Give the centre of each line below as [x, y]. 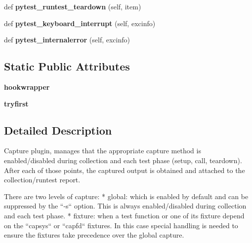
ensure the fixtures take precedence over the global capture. [94, 235]
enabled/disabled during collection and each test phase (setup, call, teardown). [123, 160]
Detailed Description [58, 130]
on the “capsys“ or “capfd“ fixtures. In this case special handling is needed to [121, 225]
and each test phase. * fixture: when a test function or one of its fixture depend [124, 215]
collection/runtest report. [42, 180]
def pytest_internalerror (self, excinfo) [67, 40]
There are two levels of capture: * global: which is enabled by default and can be [126, 196]
